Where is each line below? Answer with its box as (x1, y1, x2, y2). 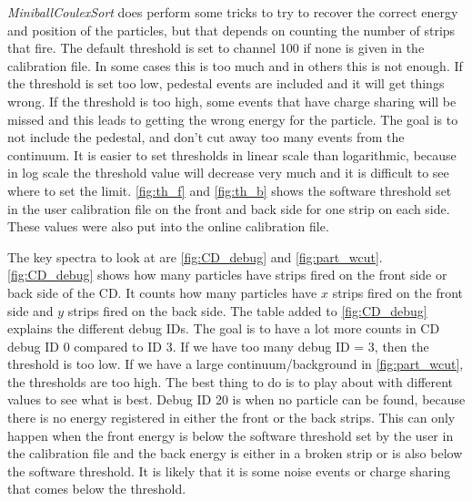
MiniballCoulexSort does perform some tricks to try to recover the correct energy (7, 3, 458, 21)
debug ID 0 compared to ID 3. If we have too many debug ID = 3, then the (7, 336, 429, 355)
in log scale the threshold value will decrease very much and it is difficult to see (7, 163, 449, 182)
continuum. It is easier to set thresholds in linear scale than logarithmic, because (7, 145, 457, 164)
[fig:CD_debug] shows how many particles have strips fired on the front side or (7, 265, 447, 284)
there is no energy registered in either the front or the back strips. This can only (7, 408, 456, 427)
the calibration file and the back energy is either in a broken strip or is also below (7, 444, 463, 463)
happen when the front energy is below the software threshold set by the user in (7, 425, 454, 445)
